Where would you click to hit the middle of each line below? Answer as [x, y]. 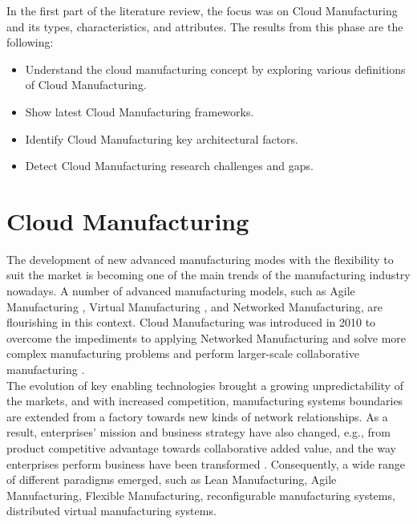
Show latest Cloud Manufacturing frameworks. [140, 111]
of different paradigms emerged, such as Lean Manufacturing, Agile [172, 479]
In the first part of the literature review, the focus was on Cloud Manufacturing [202, 10]
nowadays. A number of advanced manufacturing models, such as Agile [181, 291]
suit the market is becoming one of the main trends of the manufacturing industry [208, 275]
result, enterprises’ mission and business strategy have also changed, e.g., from [198, 432]
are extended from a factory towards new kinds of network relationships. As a [197, 416]
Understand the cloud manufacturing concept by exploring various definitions [215, 69]
